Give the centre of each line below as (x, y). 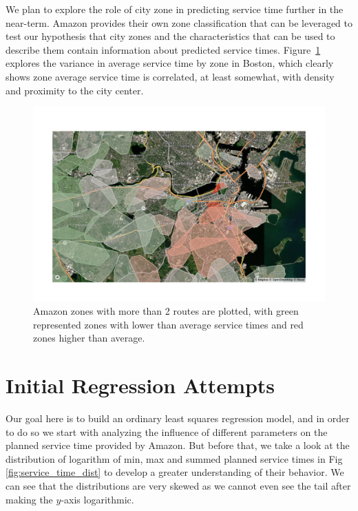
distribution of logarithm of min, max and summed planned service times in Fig (174, 458)
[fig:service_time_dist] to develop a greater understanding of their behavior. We (175, 472)
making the (29, 499)
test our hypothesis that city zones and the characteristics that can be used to (170, 36)
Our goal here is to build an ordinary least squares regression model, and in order (178, 418)
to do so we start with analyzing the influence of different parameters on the (167, 431)
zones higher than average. (89, 338)
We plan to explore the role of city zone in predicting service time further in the (175, 9)
